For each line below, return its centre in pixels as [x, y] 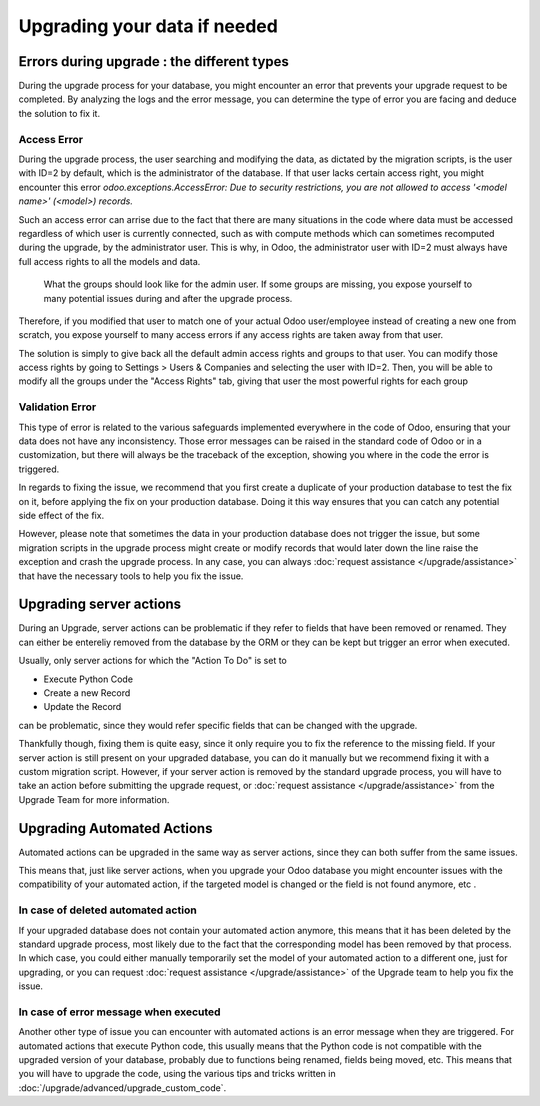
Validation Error [57, 407]
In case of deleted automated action [107, 910]
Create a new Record [87, 692]
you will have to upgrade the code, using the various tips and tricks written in [177, 1074]
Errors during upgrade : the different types [154, 61]
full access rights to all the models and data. [109, 261]
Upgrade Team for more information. [94, 799]
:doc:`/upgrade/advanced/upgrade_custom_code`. [122, 1087]
